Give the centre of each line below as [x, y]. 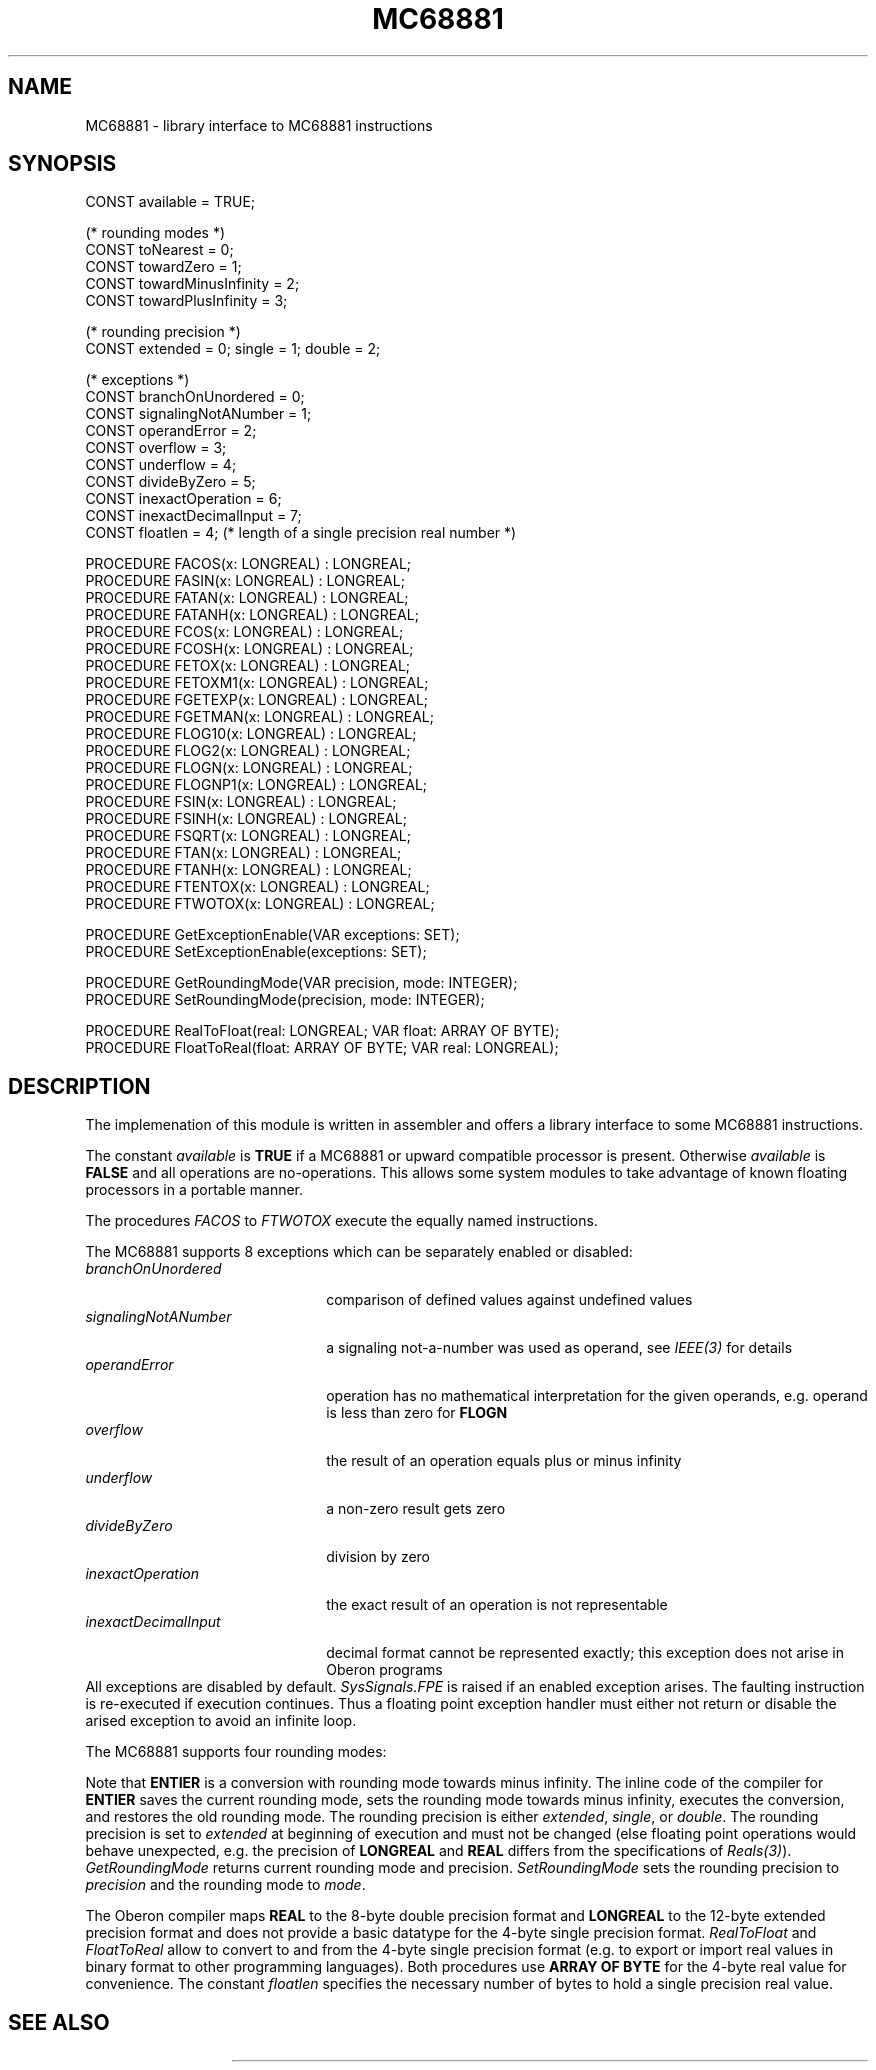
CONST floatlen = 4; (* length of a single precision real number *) [301, 533]
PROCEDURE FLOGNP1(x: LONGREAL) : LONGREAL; [256, 785]
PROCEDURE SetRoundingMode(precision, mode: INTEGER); [285, 1000]
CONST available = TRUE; [170, 202]
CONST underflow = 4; [161, 465]
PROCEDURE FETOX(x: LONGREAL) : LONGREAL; [248, 666]
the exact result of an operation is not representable [497, 1605]
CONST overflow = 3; [156, 448]
